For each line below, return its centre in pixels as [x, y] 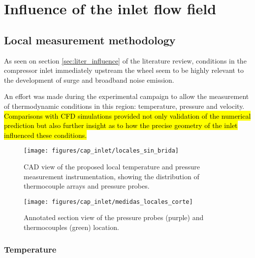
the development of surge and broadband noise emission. [89, 80]
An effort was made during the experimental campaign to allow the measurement [127, 96]
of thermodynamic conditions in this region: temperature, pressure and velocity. [124, 106]
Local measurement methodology [90, 40]
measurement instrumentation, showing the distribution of [112, 176]
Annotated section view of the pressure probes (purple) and [114, 217]
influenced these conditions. [46, 135]
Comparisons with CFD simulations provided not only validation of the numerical [127, 115]
